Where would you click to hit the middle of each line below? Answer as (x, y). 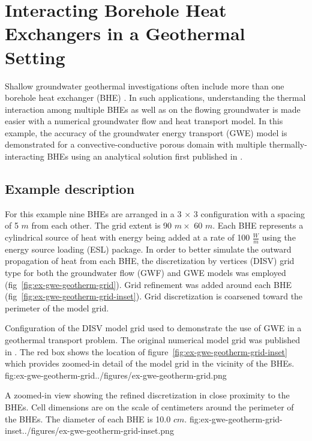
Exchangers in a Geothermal (125, 33)
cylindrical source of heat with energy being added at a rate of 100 (127, 237)
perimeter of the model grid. (57, 307)
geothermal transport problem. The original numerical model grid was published (153, 340)
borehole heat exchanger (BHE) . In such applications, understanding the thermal (155, 97)
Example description (70, 189)
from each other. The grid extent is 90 (102, 225)
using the (279, 237)
